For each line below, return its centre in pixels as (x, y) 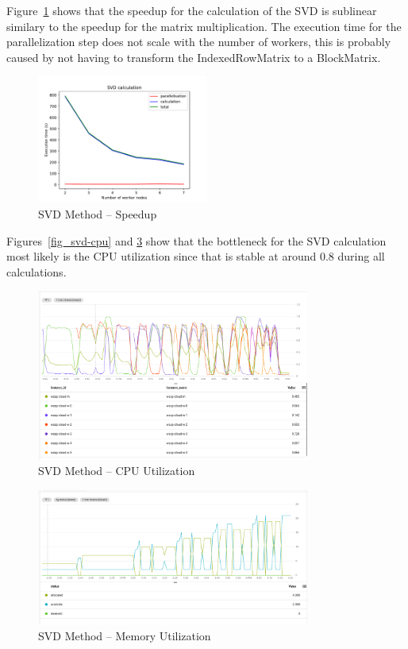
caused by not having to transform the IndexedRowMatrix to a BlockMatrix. (194, 57)
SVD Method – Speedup (98, 213)
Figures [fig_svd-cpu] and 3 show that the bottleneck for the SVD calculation (196, 240)
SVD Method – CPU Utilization (117, 471)
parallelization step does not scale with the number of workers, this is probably (199, 42)
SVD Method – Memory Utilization (125, 636)
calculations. (37, 271)
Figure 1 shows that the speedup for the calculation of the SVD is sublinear (192, 10)
